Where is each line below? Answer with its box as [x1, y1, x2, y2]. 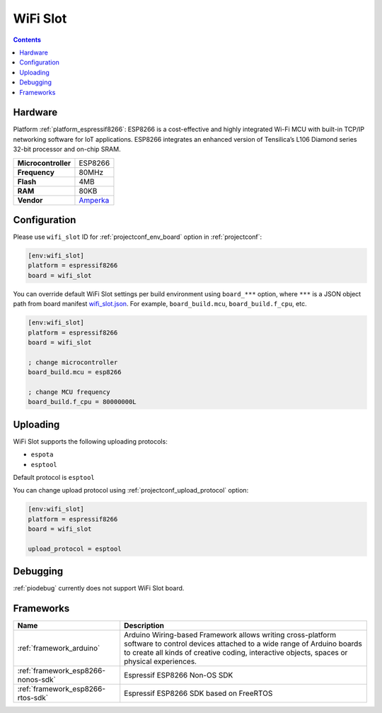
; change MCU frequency [28, 388, 111, 396]
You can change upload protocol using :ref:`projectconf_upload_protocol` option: [13, 486, 249, 495]
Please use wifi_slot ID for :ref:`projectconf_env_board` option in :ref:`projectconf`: [13, 232, 262, 241]
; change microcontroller [28, 358, 118, 366]
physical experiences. [124, 656, 197, 666]
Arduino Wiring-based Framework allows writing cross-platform [124, 630, 336, 640]
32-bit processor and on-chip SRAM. [13, 145, 121, 154]
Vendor [17, 195, 43, 205]
